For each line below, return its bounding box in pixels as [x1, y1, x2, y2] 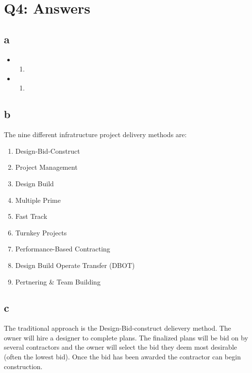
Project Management [15, 162, 78, 172]
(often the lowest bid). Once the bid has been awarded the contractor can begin [4, 352, 241, 362]
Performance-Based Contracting [15, 244, 110, 254]
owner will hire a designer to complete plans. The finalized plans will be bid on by [4, 332, 248, 342]
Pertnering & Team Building [15, 276, 101, 286]
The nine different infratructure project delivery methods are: [4, 129, 187, 140]
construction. [4, 361, 43, 371]
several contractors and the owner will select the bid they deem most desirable [4, 342, 237, 352]
